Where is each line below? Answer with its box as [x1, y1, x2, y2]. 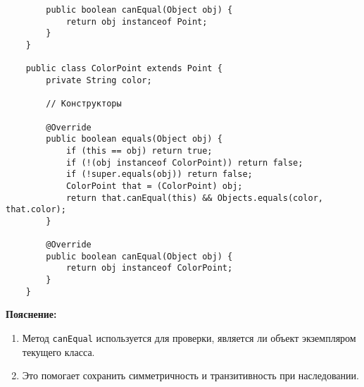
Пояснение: [6, 307, 57, 321]
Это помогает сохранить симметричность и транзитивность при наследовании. [22, 368, 359, 383]
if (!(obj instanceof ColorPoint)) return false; [65, 157, 303, 168]
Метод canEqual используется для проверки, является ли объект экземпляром [22, 331, 356, 345]
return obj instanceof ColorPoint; [65, 263, 233, 274]
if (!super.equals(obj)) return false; [65, 169, 253, 180]
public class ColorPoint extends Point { [25, 63, 222, 74]
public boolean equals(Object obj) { [46, 134, 222, 145]
